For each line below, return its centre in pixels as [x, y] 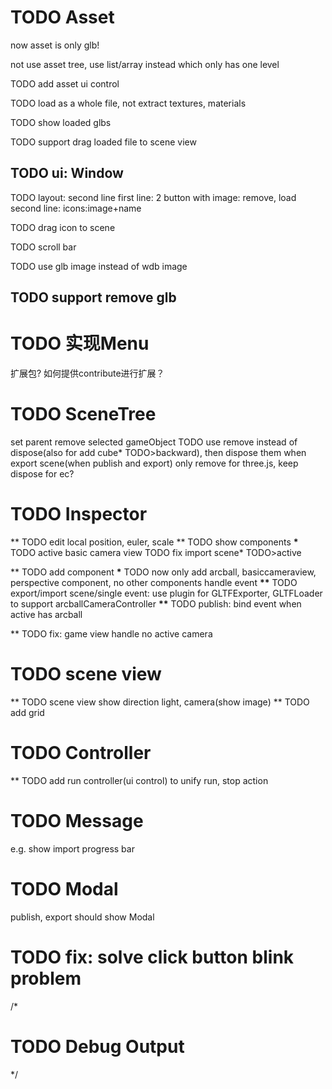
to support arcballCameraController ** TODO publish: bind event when [156, 603]
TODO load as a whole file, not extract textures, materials [128, 103]
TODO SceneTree [83, 414]
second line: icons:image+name [76, 208]
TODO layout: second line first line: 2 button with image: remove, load [153, 197]
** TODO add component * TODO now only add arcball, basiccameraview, [163, 572]
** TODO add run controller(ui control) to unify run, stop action [139, 780]
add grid [27, 712]
